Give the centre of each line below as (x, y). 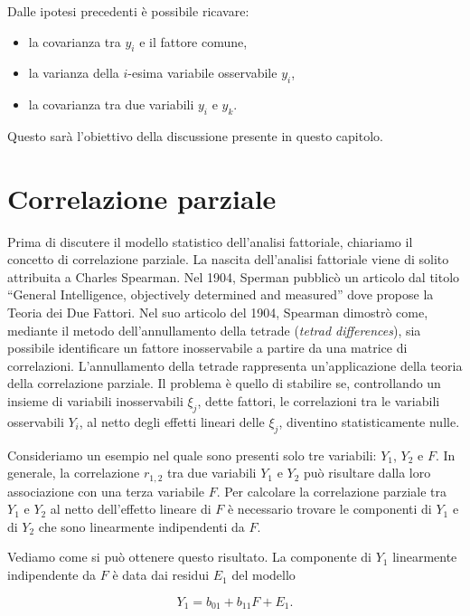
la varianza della (74, 73)
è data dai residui (161, 575)
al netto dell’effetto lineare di (131, 509)
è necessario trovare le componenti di (329, 509)
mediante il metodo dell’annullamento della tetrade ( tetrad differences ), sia (214, 330)
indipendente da (52, 575)
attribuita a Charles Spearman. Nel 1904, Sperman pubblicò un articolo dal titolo (234, 276)
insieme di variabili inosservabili (95, 401)
